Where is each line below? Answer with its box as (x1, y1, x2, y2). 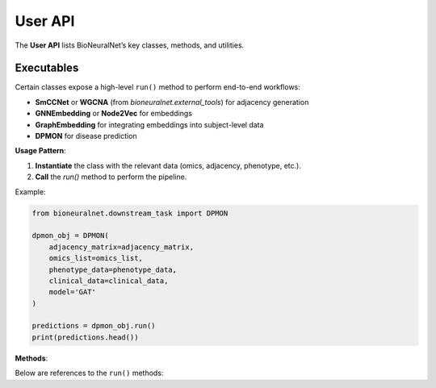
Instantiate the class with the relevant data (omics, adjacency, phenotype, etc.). (35, 161, 302, 170)
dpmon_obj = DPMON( (31, 231, 109, 240)
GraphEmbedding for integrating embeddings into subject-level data (35, 119, 264, 129)
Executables (15, 61, 79, 75)
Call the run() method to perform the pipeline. (35, 172, 187, 181)
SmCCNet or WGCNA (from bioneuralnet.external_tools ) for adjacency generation (35, 97, 309, 106)
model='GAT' (48, 287, 97, 297)
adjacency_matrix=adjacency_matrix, (48, 242, 194, 252)
